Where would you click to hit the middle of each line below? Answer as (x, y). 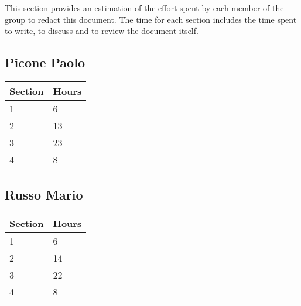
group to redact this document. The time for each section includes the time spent (151, 19)
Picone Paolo (45, 62)
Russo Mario (44, 195)
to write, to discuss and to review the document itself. (102, 31)
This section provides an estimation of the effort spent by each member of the (144, 8)
